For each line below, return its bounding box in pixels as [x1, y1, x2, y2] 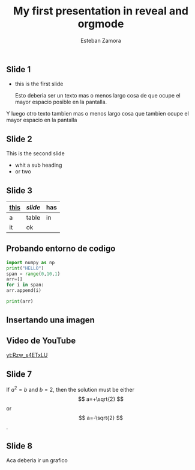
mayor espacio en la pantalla [6, 116, 77, 124]
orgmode [77, 17, 124, 31]
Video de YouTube [6, 335, 76, 345]
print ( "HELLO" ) [6, 265, 44, 271]
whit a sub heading [14, 161, 62, 169]
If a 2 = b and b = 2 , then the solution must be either [6, 385, 135, 393]
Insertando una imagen [6, 315, 95, 326]
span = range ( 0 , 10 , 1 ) [6, 271, 61, 277]
